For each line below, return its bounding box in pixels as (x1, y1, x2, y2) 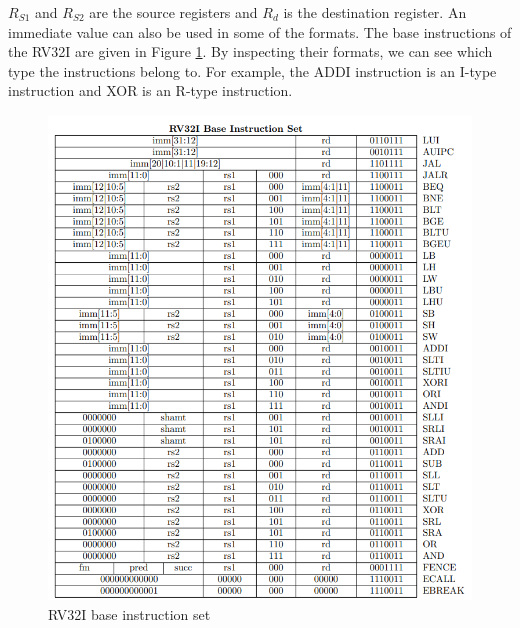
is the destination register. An (283, 2, 467, 22)
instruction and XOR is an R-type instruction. (8, 80, 293, 101)
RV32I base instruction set (48, 604, 211, 625)
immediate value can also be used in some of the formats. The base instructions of (8, 21, 512, 42)
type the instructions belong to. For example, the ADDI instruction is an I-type (8, 60, 497, 81)
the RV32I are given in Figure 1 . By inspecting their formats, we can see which (8, 41, 493, 62)
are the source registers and (89, 2, 258, 22)
